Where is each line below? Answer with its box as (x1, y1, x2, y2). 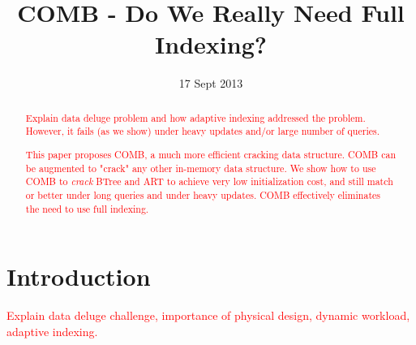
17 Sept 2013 (178, 75, 243, 92)
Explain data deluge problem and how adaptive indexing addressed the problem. (25, 110, 366, 124)
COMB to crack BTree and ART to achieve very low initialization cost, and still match (25, 175, 393, 188)
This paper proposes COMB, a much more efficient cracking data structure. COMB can (25, 147, 397, 161)
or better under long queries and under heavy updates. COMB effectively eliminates (25, 188, 380, 201)
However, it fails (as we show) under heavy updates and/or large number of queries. (25, 124, 380, 138)
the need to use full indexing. (25, 201, 149, 215)
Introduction (6, 260, 151, 293)
